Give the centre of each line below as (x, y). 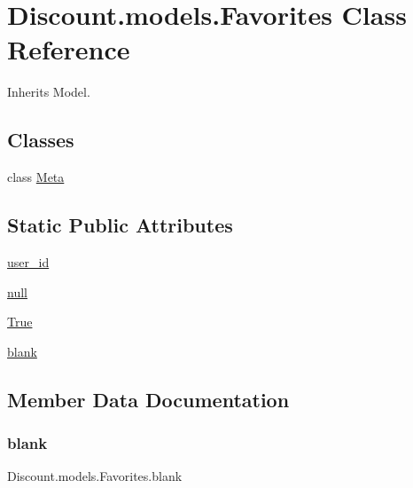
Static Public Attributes (120, 225)
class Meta (36, 177)
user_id (28, 261)
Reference (69, 49)
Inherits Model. (49, 92)
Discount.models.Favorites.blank (95, 476)
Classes (41, 140)
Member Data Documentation (148, 399)
